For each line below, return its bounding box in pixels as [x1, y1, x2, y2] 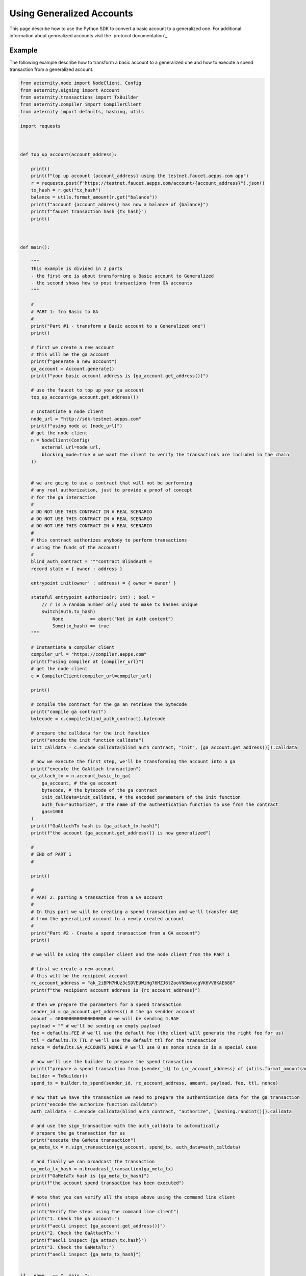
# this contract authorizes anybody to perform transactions [31, 537, 187, 543]
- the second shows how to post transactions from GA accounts [31, 280, 193, 286]
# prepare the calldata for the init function [31, 730, 150, 736]
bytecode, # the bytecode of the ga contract [41, 787, 158, 793]
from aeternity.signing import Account [20, 87, 120, 93]
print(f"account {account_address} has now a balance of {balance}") [31, 202, 209, 207]
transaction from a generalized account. [9, 66, 94, 72]
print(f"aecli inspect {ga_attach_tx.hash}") [31, 1237, 147, 1243]
